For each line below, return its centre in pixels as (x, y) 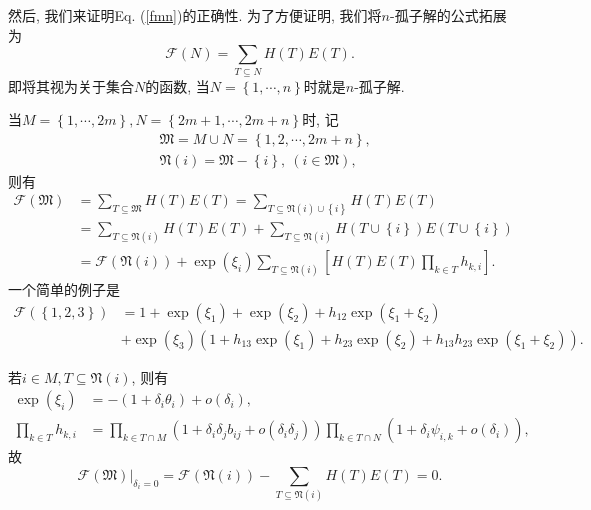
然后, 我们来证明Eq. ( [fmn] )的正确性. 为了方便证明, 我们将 (195, 15)
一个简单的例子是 (64, 289)
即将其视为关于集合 (71, 85)
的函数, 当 (177, 85)
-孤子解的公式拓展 (448, 15)
